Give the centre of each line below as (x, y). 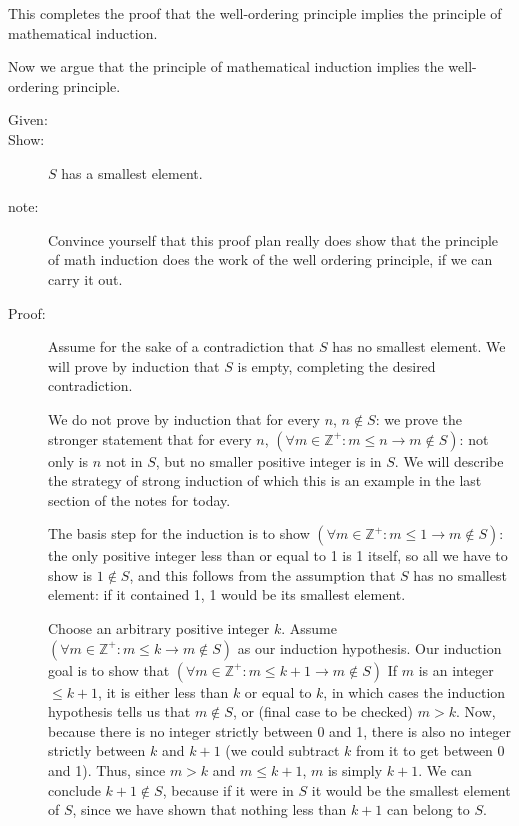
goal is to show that (109, 669)
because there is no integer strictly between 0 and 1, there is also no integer (279, 730)
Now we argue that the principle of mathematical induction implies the (226, 66)
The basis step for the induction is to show (179, 533)
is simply (355, 770)
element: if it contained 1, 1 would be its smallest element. (227, 594)
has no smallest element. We (419, 346)
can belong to (428, 809)
